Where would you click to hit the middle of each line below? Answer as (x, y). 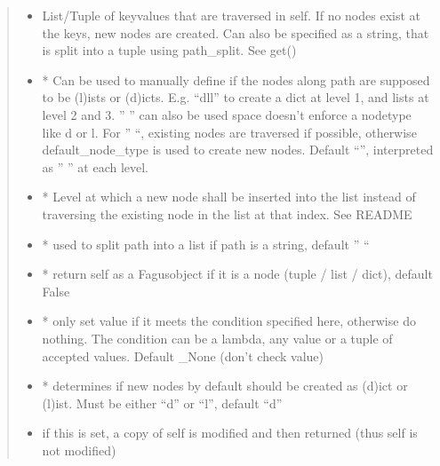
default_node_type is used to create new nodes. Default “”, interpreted (238, 150)
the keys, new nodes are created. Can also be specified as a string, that (236, 32)
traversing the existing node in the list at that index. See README (227, 213)
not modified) (79, 450)
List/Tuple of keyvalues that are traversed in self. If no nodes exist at (232, 15)
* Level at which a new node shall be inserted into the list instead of (229, 197)
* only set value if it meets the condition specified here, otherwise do (229, 321)
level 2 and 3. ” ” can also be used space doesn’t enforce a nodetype (227, 114)
